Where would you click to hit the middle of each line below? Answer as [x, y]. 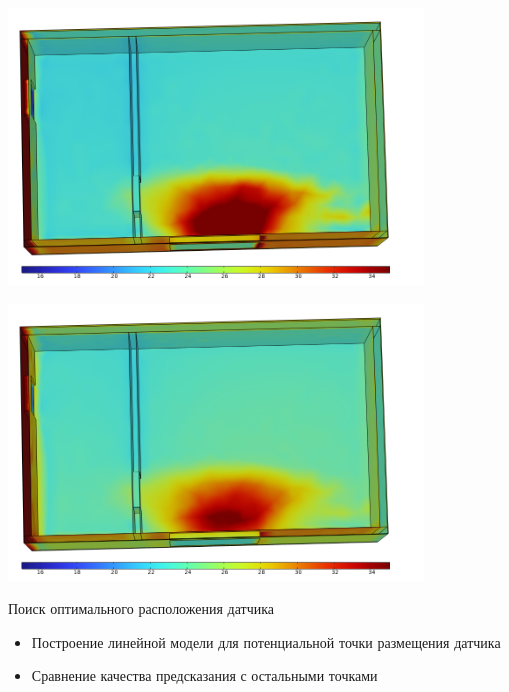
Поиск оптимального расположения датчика [141, 608]
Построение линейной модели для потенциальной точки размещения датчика [266, 641]
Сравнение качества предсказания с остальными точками [204, 675]
